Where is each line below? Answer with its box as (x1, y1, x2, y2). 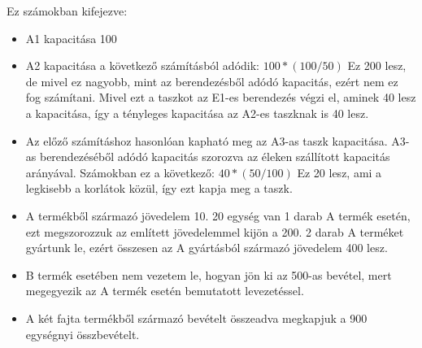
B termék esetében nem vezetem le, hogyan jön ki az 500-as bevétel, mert (25, 266, 392, 283)
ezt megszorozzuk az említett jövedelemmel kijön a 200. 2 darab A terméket (25, 223, 404, 240)
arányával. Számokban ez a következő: (25, 163, 215, 181)
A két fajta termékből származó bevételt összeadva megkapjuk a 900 (25, 309, 368, 326)
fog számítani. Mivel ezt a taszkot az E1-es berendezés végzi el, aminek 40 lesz (25, 89, 416, 106)
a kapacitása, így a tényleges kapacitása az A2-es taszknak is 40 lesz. (25, 104, 369, 121)
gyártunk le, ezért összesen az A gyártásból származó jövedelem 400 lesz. (25, 239, 388, 256)
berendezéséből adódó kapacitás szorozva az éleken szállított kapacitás (39, 148, 390, 165)
